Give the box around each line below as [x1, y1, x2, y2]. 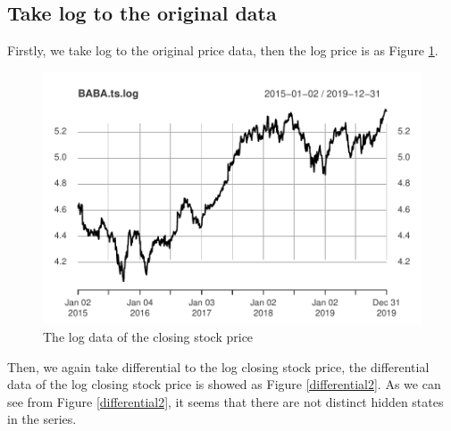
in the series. [7, 410, 77, 428]
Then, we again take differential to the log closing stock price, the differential [7, 357, 430, 376]
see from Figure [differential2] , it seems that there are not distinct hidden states [7, 392, 444, 410]
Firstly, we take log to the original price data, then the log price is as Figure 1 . [7, 41, 438, 60]
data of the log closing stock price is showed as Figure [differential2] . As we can [7, 375, 441, 394]
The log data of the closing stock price [43, 327, 254, 346]
